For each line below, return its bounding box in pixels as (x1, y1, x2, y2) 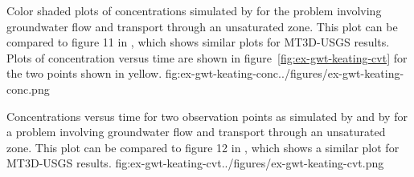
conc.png (6, 80, 50, 97)
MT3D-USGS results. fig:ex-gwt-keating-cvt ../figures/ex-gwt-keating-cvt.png (6, 155, 384, 171)
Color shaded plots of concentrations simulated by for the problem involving (6, 2, 382, 18)
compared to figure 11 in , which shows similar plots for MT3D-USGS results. (6, 34, 390, 50)
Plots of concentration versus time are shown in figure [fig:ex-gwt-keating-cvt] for (6, 49, 408, 66)
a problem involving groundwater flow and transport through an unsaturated (6, 123, 386, 140)
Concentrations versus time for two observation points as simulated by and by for (6, 107, 408, 124)
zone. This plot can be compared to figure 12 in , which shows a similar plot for (6, 139, 400, 155)
